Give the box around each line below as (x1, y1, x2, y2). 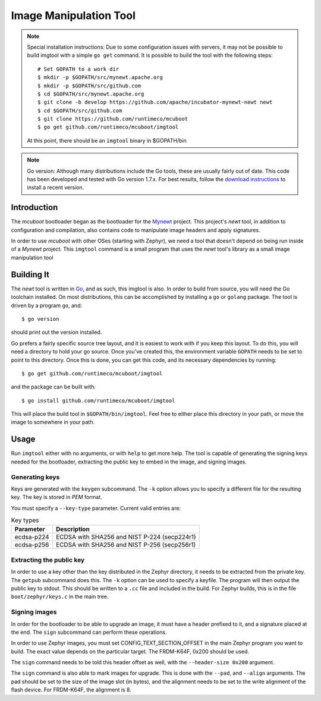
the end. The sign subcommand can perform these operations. (11, 629, 167, 636)
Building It (11, 269, 50, 279)
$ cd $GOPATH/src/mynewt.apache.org (37, 90, 144, 97)
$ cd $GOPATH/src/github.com (37, 107, 122, 114)
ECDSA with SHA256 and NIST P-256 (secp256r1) (55, 541, 196, 549)
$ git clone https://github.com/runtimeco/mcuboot (37, 116, 188, 122)
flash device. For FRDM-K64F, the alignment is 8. (11, 686, 132, 693)
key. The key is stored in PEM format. (11, 494, 102, 501)
